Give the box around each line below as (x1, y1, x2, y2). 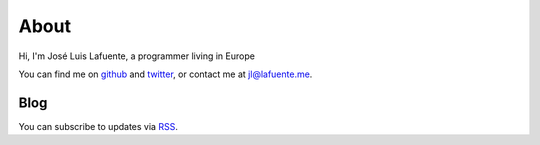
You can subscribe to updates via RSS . (18, 120, 179, 132)
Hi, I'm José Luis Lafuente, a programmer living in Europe (18, 50, 255, 62)
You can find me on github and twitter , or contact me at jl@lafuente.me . (18, 68, 313, 80)
